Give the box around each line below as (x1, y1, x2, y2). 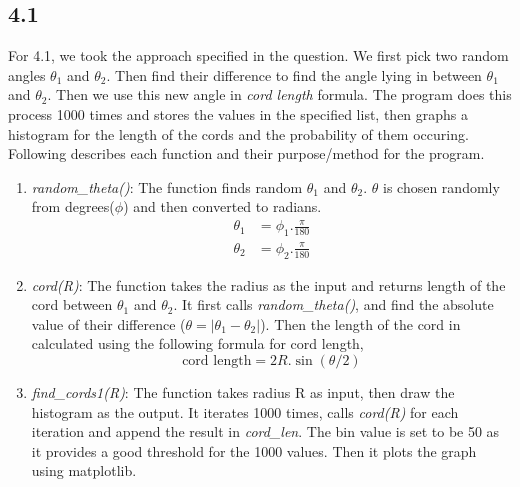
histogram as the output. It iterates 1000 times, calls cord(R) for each (31, 401, 459, 422)
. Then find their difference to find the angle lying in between (106, 64, 482, 85)
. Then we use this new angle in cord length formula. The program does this (47, 84, 512, 105)
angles (8, 64, 46, 85)
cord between (31, 294, 113, 315)
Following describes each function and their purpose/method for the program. (8, 143, 485, 164)
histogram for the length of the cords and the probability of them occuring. (8, 123, 469, 144)
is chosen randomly (383, 176, 500, 197)
